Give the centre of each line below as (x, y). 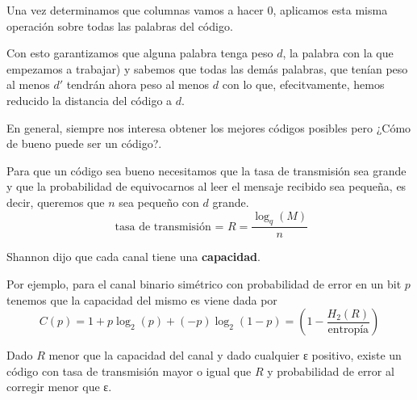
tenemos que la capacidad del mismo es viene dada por (142, 299)
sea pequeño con (159, 202)
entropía (348, 329)
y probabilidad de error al (331, 371)
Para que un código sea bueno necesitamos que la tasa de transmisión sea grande (206, 170)
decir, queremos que (56, 202)
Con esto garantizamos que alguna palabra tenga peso (140, 53)
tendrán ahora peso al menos (138, 84)
